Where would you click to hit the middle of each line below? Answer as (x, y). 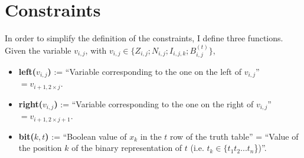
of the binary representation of (127, 148)
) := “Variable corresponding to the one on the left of (144, 71)
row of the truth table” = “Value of (234, 136)
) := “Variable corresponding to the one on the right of (154, 103)
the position (40, 148)
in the (151, 136)
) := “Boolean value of (86, 136)
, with (96, 50)
